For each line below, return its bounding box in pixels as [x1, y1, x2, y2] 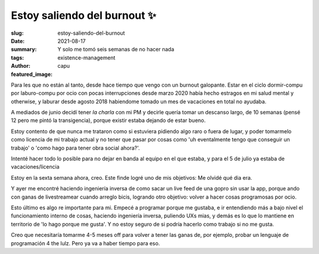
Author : [11, 62, 31, 70]
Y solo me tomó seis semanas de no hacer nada [57, 46, 174, 53]
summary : [11, 46, 37, 53]
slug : [11, 29, 24, 37]
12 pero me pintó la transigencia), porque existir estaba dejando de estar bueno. [11, 117, 206, 124]
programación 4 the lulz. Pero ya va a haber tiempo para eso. [11, 239, 160, 247]
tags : [11, 54, 24, 61]
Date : [11, 37, 25, 44]
